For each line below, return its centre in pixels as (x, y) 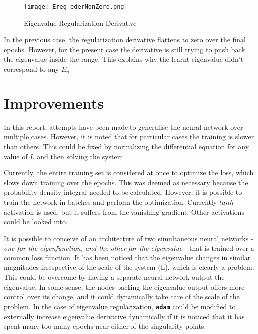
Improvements (54, 103)
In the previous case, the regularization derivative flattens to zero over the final (125, 40)
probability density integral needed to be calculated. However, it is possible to (123, 192)
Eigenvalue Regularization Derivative (80, 23)
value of (16, 156)
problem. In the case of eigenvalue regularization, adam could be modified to (120, 306)
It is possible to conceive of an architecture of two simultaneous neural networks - (129, 238)
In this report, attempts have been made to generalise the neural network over (124, 126)
